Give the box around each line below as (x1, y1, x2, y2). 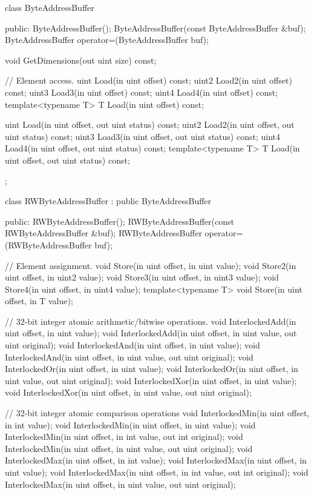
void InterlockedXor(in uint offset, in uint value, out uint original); (5, 386, 252, 399)
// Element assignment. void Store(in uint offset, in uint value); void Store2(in (5, 259, 296, 271)
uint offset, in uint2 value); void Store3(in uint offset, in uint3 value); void (5, 271, 279, 284)
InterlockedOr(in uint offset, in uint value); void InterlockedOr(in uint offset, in (5, 362, 298, 375)
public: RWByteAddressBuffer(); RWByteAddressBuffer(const (5, 214, 234, 227)
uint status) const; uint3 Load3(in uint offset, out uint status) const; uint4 (5, 130, 280, 142)
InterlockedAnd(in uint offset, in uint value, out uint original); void (5, 350, 253, 363)
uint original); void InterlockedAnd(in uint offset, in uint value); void (5, 339, 260, 351)
